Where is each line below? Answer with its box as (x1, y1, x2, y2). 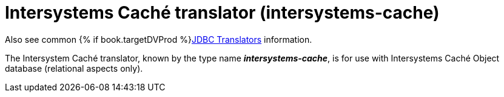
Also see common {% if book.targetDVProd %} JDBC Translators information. (5, 34, 312, 45)
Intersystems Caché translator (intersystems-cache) (5, 2, 440, 23)
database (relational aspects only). (5, 63, 143, 74)
